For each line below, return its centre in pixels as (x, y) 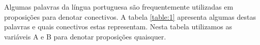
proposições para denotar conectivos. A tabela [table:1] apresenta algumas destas (130, 16)
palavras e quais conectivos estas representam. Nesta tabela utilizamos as (118, 27)
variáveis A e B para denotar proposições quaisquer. (85, 36)
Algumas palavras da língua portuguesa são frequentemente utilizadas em (119, 7)
